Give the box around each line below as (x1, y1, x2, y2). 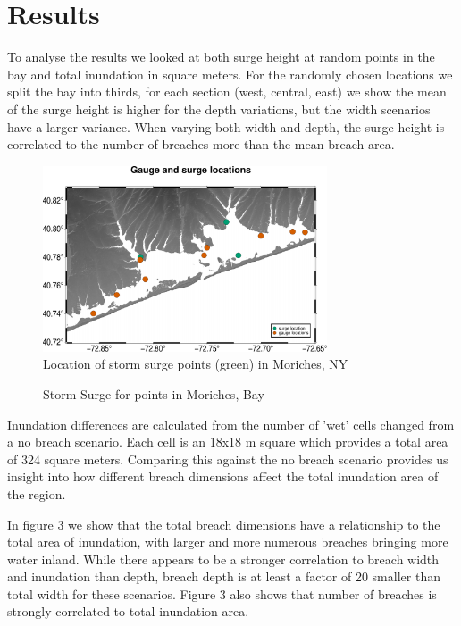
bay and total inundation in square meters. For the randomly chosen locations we (7, 64, 453, 83)
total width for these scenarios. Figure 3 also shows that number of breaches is (7, 584, 437, 603)
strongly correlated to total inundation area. (7, 602, 249, 621)
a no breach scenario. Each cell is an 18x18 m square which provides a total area (7, 432, 448, 451)
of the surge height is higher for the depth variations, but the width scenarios (7, 99, 431, 118)
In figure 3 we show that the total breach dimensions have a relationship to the (7, 514, 440, 533)
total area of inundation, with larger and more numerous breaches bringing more (7, 532, 448, 551)
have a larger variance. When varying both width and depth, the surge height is (7, 117, 445, 136)
